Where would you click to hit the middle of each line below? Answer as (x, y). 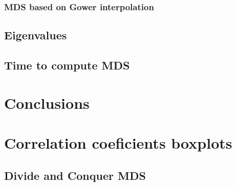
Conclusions (47, 102)
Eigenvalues (36, 35)
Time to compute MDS (67, 65)
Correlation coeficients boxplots (118, 142)
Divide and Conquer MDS (75, 175)
